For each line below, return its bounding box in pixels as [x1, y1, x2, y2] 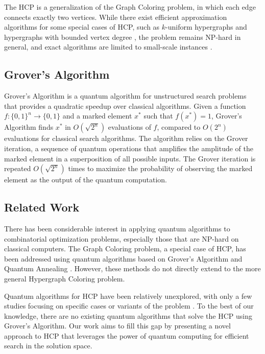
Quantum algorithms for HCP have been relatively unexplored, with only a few [4, 290, 252, 301]
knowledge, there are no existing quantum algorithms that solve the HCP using [4, 310, 252, 321]
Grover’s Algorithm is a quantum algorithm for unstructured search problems [4, 90, 247, 101]
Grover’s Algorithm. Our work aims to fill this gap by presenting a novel [4, 320, 231, 331]
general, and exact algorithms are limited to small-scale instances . [4, 41, 212, 52]
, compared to [157, 122, 201, 132]
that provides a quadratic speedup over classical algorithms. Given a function [4, 100, 246, 111]
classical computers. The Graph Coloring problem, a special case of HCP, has [4, 243, 246, 254]
